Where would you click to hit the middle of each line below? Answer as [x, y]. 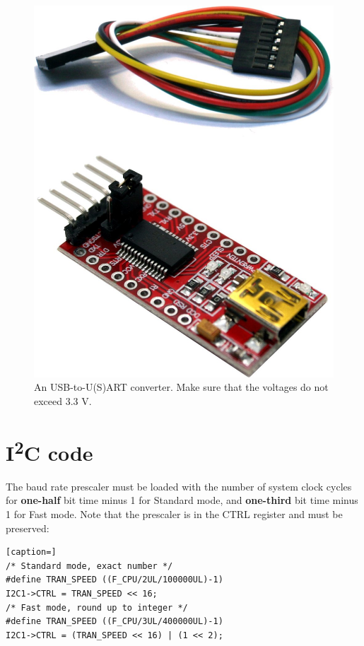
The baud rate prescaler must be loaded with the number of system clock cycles [179, 486]
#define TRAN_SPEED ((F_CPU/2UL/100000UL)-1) [115, 580]
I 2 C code [49, 451]
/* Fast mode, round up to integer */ [97, 607]
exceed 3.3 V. [63, 400]
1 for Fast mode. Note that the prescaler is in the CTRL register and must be [174, 514]
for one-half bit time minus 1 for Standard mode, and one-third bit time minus [182, 500]
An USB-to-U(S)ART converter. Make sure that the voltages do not [181, 387]
